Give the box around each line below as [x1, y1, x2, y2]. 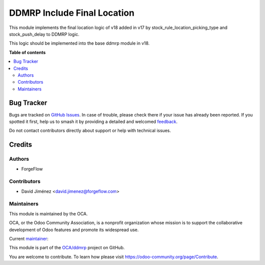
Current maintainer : [9, 236, 49, 241]
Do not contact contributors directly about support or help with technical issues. [9, 128, 171, 134]
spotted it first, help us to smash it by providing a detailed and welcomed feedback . [9, 118, 178, 124]
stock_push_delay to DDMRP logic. [9, 31, 79, 37]
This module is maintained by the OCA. [9, 210, 88, 216]
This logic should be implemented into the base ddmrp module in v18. [9, 40, 150, 46]
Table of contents [9, 49, 46, 55]
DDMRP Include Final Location [9, 7, 134, 18]
